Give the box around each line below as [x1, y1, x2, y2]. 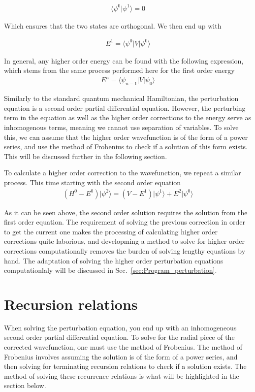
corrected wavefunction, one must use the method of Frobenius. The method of [4, 342, 242, 352]
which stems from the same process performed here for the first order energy [4, 65, 235, 75]
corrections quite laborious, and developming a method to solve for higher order [4, 236, 245, 246]
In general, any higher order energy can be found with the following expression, [4, 55, 244, 65]
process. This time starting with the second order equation [4, 177, 181, 187]
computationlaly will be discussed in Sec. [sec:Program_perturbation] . [4, 265, 217, 275]
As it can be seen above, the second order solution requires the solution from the [4, 207, 248, 217]
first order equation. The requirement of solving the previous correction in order [4, 217, 245, 227]
